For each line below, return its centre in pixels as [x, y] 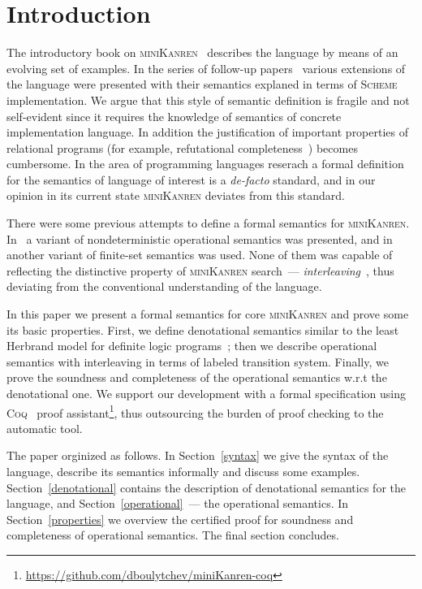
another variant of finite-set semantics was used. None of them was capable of [200, 255]
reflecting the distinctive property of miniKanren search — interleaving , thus [200, 270]
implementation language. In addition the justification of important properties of [208, 132]
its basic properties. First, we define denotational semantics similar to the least [203, 329]
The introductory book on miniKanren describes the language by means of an [202, 52]
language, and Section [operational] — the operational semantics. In [178, 503]
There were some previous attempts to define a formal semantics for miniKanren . [208, 223]
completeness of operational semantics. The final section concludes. [173, 535]
